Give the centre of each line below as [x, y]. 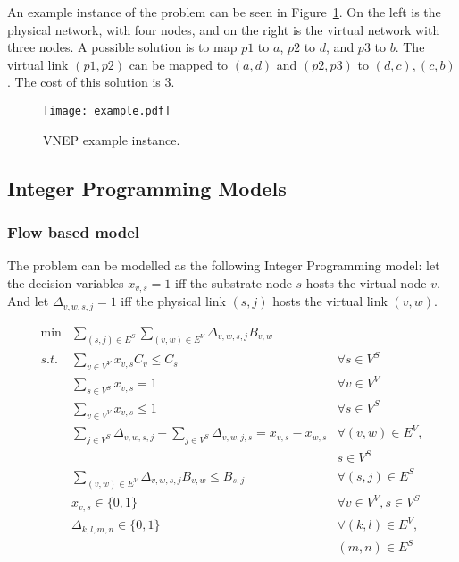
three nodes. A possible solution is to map [122, 47]
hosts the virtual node [366, 282]
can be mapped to [179, 64]
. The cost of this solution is [84, 82]
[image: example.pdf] [107, 111]
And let [28, 301]
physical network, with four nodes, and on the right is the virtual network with [224, 29]
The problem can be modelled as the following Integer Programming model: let [224, 265]
